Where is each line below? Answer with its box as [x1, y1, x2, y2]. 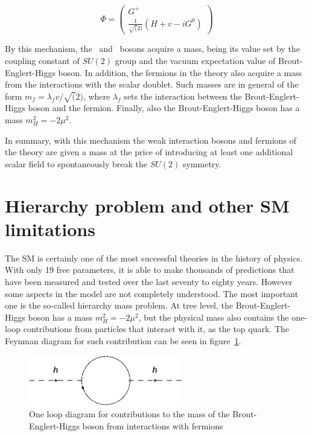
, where [83, 89, 110, 102]
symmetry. [182, 157, 221, 170]
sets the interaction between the [124, 89, 242, 102]
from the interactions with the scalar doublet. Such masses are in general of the [5, 78, 299, 91]
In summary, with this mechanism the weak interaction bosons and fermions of [5, 133, 296, 146]
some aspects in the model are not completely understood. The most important [5, 287, 299, 300]
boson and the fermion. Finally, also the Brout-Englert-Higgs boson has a [28, 101, 300, 114]
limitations [5, 216, 95, 241]
